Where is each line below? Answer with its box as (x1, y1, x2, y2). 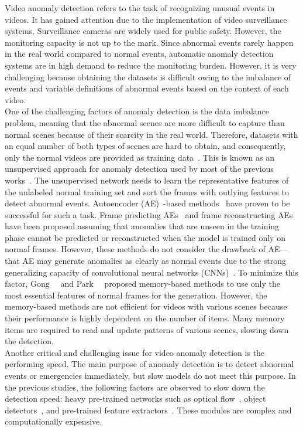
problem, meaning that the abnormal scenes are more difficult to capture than (5, 116, 285, 128)
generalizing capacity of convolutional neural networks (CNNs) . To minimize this (5, 266, 299, 278)
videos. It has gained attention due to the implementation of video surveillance (5, 13, 287, 25)
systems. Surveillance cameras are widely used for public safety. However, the (5, 25, 281, 37)
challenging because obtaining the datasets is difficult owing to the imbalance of (5, 70, 291, 83)
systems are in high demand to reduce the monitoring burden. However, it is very (5, 59, 297, 71)
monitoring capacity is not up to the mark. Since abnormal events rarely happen (5, 36, 294, 48)
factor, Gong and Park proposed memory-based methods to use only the (5, 277, 280, 290)
